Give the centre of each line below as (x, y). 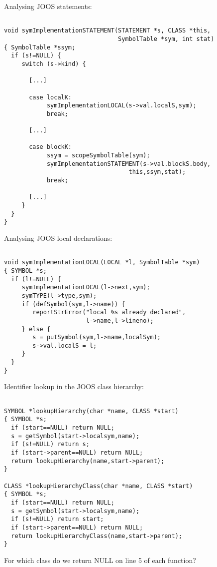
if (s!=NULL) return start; (57, 519)
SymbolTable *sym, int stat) (166, 39)
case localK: (51, 97)
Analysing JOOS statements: (48, 6)
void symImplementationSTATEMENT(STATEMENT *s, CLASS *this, (108, 31)
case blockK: (51, 147)
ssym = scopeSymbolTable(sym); (98, 156)
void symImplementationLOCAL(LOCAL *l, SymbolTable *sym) (102, 263)
